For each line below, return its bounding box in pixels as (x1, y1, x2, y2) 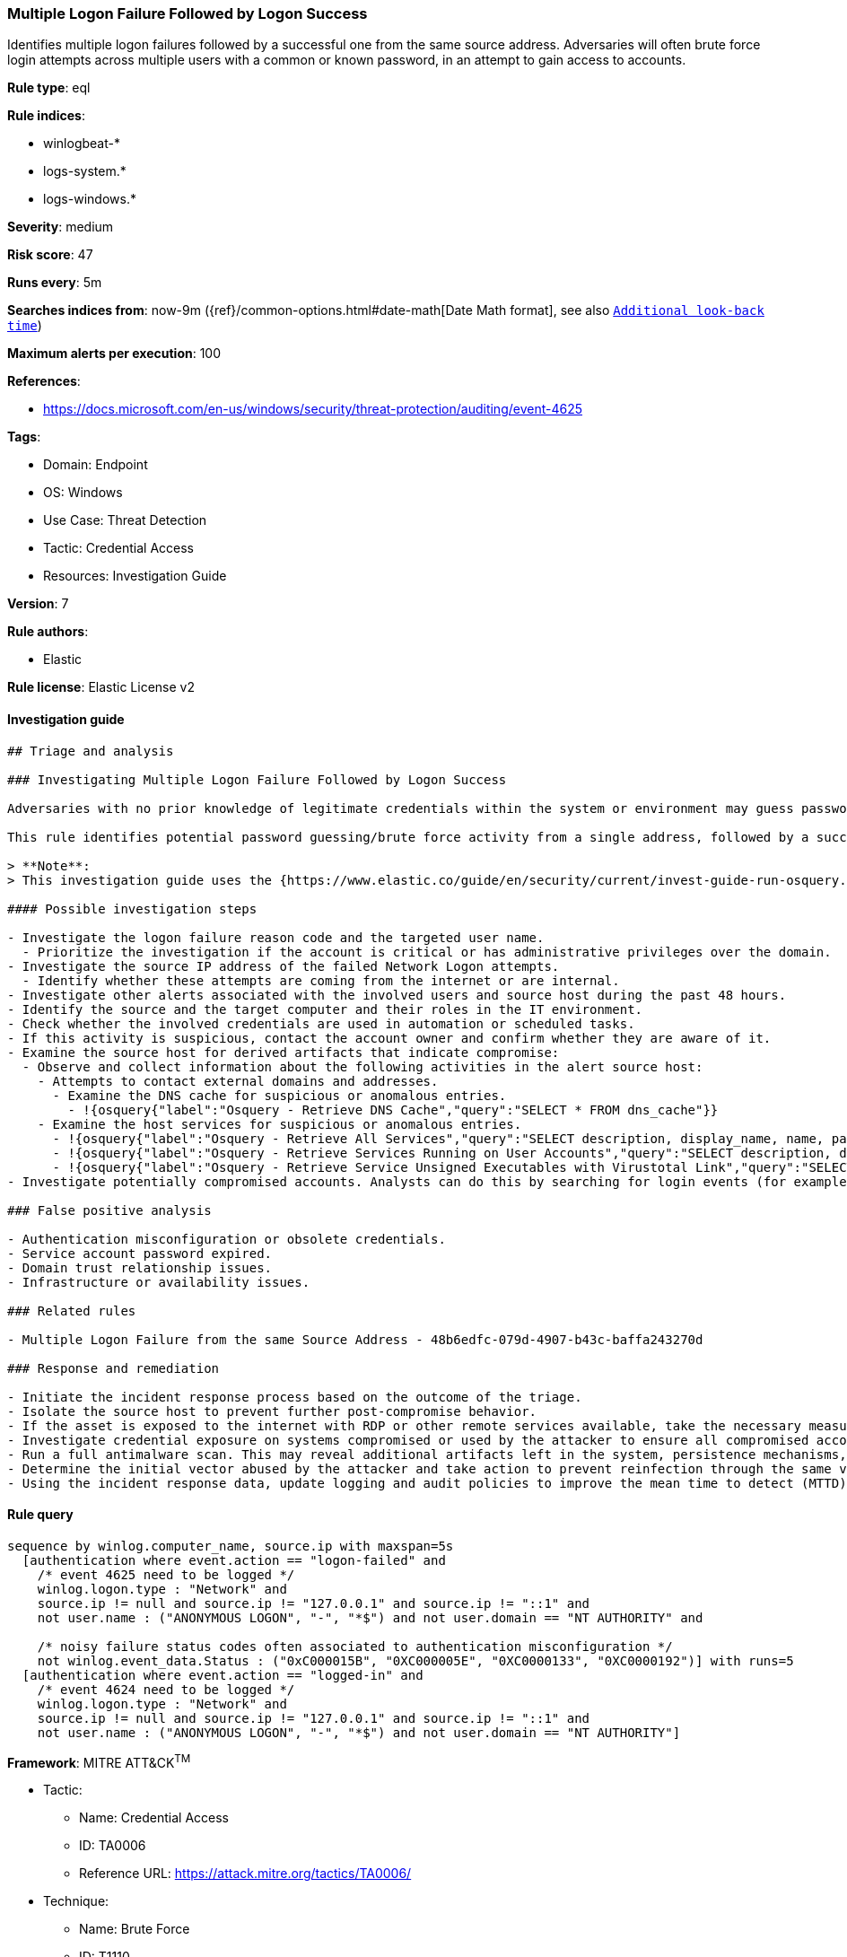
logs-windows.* (43, 191, 136, 207)
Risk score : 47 (7, 247, 93, 263)
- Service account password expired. (7, 1245, 273, 1261)
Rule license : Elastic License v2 (7, 679, 195, 695)
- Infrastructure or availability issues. (7, 1274, 310, 1289)
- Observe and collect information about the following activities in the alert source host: (22, 1059, 703, 1074)
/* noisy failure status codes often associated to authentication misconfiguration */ (37, 1638, 673, 1654)
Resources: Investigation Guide (43, 568, 227, 584)
